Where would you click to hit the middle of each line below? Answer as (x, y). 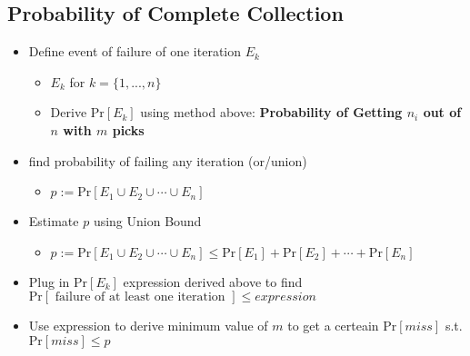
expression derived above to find (213, 281)
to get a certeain (333, 326)
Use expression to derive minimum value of (148, 326)
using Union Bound (147, 221)
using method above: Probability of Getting (271, 112)
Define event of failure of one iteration (135, 51)
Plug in (49, 281)
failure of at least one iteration (140, 297)
